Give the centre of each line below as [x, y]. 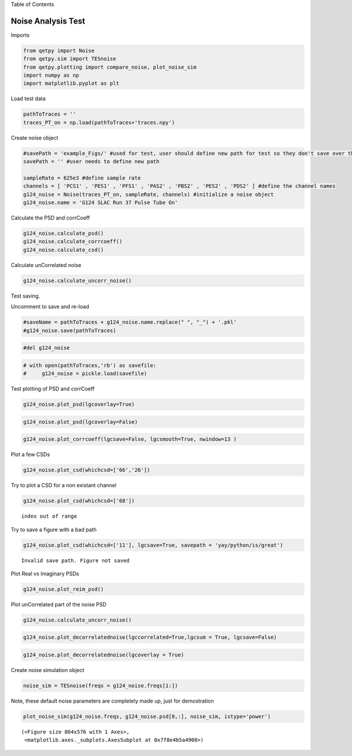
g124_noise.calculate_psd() [63, 234]
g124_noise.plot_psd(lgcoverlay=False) [80, 422]
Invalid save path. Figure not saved [76, 560]
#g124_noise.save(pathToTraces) [70, 330]
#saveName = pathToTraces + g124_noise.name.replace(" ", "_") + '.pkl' [130, 322]
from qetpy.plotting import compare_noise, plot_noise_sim [110, 67]
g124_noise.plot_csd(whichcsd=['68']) [79, 501]
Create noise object [35, 137]
